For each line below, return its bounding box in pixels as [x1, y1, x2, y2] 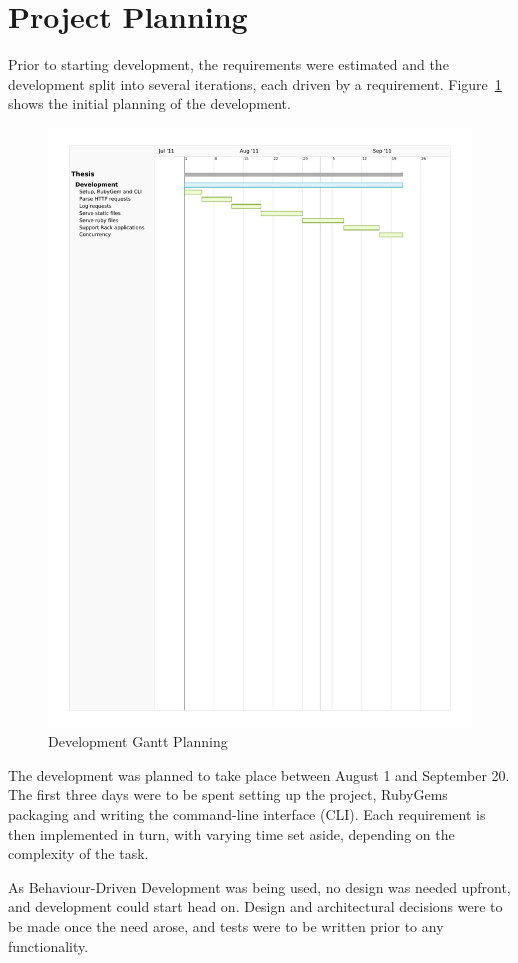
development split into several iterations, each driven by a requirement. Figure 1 [8, 73, 502, 94]
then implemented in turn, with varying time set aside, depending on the [8, 823, 455, 844]
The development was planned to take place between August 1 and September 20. [8, 764, 510, 785]
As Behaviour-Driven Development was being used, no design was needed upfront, [8, 876, 511, 897]
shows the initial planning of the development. [8, 93, 291, 114]
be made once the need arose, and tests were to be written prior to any [8, 915, 444, 936]
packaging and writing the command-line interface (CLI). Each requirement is [8, 803, 486, 824]
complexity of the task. [8, 843, 149, 864]
